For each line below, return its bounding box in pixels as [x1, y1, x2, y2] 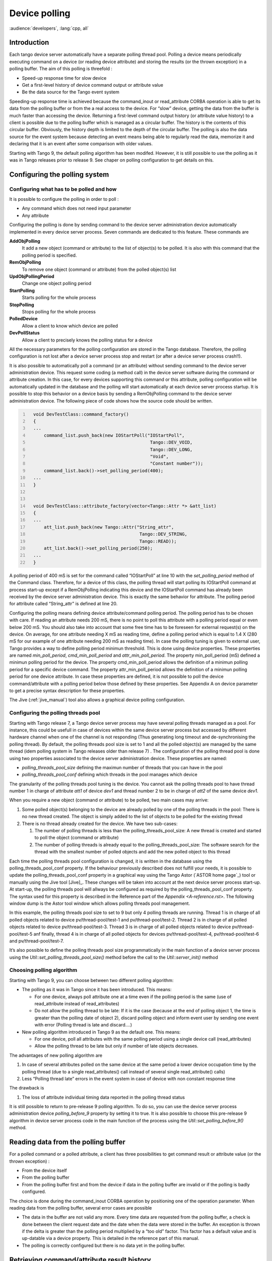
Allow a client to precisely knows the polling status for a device [22, 337, 153, 343]
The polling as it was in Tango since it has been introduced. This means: [22, 987, 172, 993]
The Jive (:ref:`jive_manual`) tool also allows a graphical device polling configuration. [9, 697, 185, 703]
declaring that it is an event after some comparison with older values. [9, 141, 153, 147]
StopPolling [9, 302, 35, 308]
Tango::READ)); [139, 538, 177, 544]
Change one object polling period [22, 280, 92, 286]
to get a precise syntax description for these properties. [9, 687, 125, 694]
